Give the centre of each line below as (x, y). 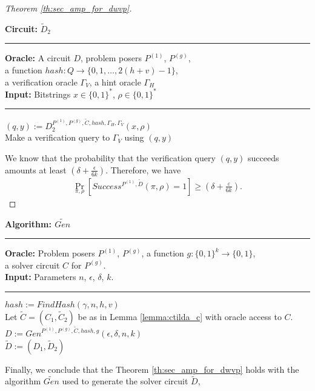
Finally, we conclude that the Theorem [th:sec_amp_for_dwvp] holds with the (152, 369)
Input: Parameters (41, 277)
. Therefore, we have (143, 169)
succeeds (263, 158)
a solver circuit (32, 265)
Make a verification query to (58, 137)
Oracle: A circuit (38, 58)
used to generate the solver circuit (125, 381)
